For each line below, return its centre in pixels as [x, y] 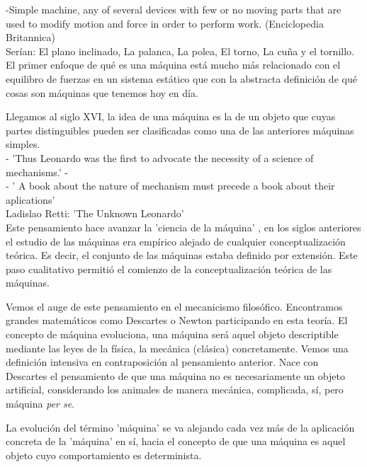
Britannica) [30, 37]
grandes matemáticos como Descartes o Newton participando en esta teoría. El [177, 320]
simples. [23, 144]
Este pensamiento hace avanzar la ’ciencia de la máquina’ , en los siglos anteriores [183, 227]
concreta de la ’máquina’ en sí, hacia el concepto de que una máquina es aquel [176, 441]
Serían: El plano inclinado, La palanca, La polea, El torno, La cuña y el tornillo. [180, 51]
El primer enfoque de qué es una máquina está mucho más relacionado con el [173, 65]
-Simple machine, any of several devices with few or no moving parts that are [174, 9]
